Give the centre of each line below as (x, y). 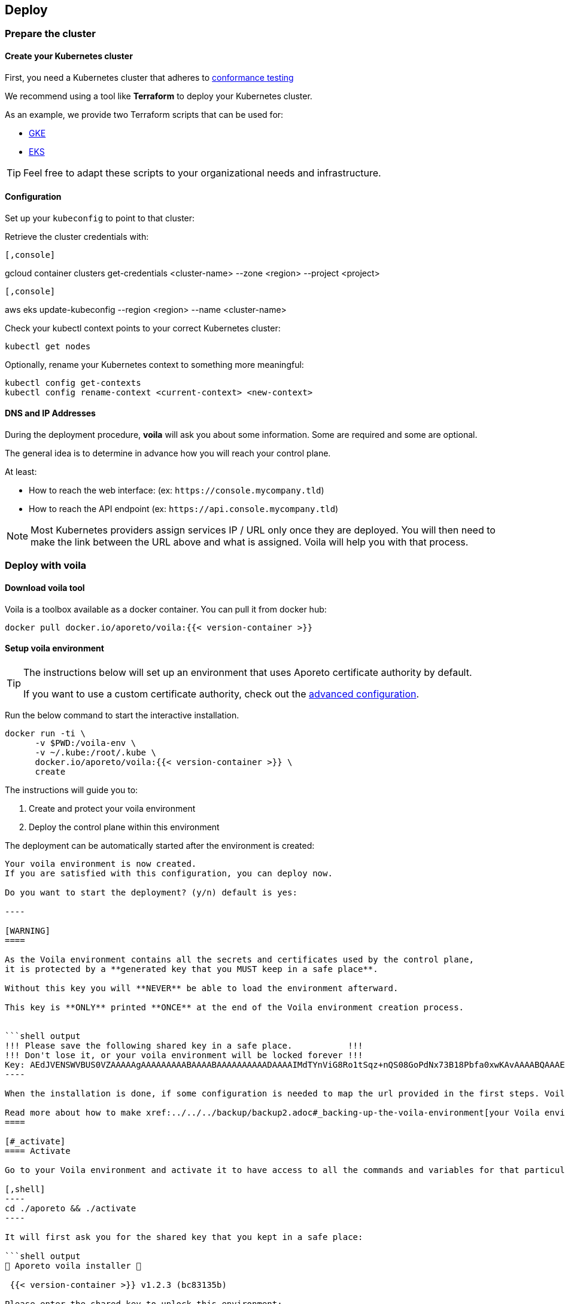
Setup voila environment (54, 648)
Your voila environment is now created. (101, 863)
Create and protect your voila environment (112, 808)
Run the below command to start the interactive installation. (122, 715)
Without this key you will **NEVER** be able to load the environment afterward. (202, 988)
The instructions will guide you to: (72, 790)
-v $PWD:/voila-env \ (86, 743)
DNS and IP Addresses (50, 413)
